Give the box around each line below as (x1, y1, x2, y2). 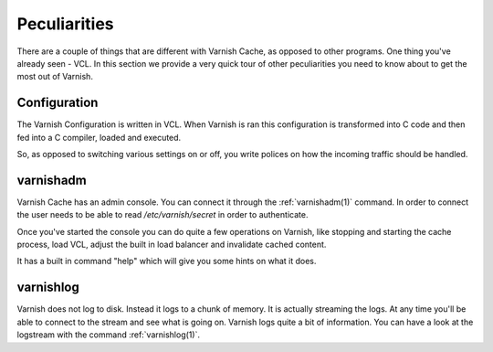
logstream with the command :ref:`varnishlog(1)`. (16, 329, 201, 340)
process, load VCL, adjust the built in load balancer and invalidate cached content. (16, 239, 327, 251)
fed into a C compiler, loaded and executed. (16, 132, 182, 143)
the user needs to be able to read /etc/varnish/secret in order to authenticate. (16, 209, 309, 220)
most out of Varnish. (16, 71, 93, 82)
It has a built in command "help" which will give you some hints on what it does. (16, 256, 317, 267)
